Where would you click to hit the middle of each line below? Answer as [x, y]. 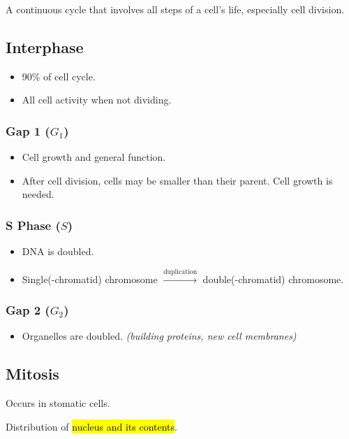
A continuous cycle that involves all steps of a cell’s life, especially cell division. [175, 9]
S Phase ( [33, 225]
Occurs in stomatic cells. [58, 403]
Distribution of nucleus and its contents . [91, 426]
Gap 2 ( [28, 310]
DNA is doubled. [58, 251]
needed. [38, 194]
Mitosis [32, 374]
